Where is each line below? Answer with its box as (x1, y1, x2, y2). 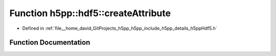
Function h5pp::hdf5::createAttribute (9, 8, 171, 19)
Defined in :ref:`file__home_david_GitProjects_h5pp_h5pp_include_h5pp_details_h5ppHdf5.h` (22, 25, 217, 31)
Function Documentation (9, 38, 90, 47)
